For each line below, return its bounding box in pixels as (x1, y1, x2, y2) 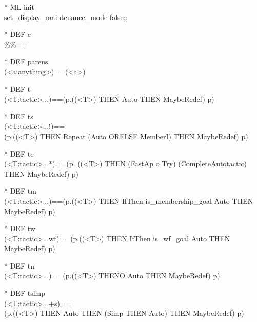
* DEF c (4, 29, 31, 40)
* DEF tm (4, 185, 36, 196)
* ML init (4, 2, 34, 12)
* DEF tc (4, 148, 34, 159)
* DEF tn (4, 260, 34, 271)
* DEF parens (4, 56, 48, 67)
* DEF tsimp (4, 288, 45, 298)
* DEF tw (4, 223, 35, 234)
